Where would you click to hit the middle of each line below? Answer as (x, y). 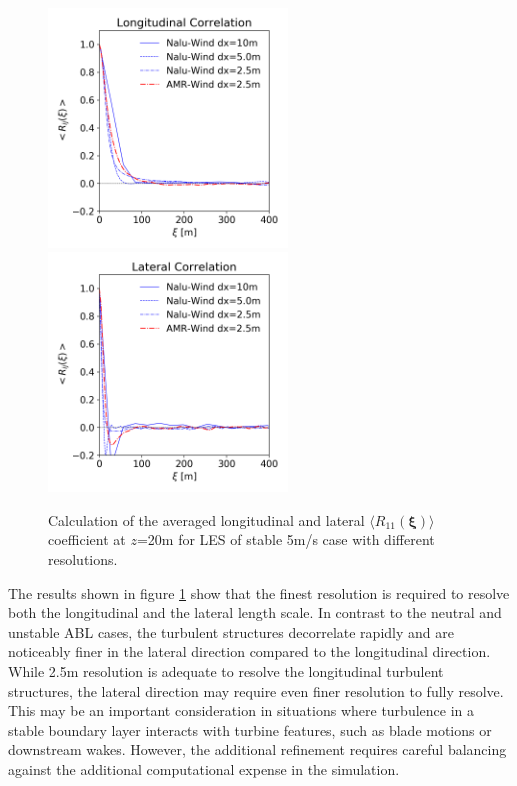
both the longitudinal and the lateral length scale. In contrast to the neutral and (255, 612)
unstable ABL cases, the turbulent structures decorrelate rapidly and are (231, 631)
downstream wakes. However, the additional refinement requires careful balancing (257, 749)
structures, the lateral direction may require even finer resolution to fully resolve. (256, 690)
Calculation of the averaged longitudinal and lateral (206, 519)
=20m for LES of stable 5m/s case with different (285, 539)
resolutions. (83, 558)
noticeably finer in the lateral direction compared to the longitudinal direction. (249, 651)
